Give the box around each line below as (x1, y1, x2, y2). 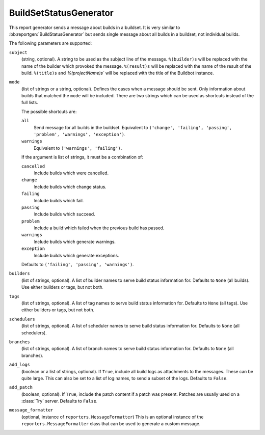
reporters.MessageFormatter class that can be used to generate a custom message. (21, 421, 201, 427)
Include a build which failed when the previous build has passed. (33, 225, 164, 231)
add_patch (9, 384, 33, 390)
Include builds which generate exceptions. (33, 252, 120, 258)
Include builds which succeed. (33, 211, 95, 217)
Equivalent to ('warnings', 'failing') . (33, 145, 122, 151)
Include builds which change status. (33, 184, 106, 190)
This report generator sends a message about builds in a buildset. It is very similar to (9, 25, 180, 30)
